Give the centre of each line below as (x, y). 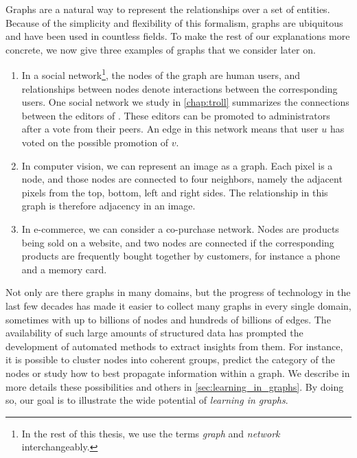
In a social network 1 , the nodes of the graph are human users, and (161, 74)
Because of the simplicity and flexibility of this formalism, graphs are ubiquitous (174, 22)
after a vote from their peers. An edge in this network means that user (170, 129)
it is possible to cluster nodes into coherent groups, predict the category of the (170, 359)
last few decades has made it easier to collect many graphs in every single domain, (178, 305)
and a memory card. (64, 269)
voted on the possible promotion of (95, 142)
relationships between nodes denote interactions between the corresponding (180, 88)
